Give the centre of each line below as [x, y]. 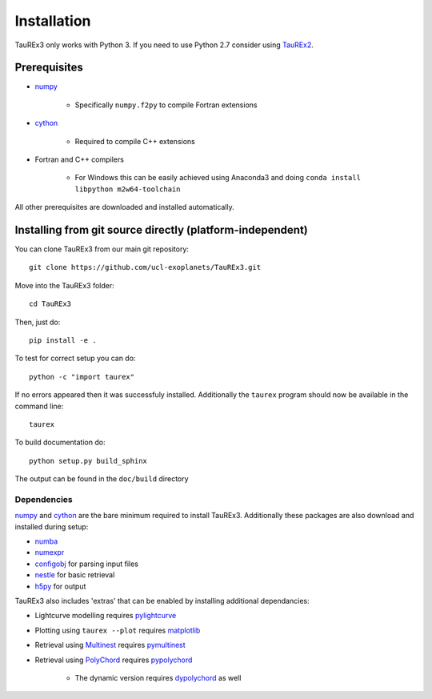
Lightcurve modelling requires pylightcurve [106, 616]
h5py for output [60, 586]
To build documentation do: [60, 442]
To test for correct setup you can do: [75, 358]
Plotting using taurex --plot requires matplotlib [118, 630]
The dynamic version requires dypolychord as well [158, 678]
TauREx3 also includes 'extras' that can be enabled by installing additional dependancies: [162, 601]
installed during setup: [52, 526]
